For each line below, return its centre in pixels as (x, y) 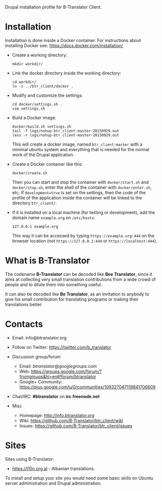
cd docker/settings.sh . (37, 104)
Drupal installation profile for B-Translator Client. (54, 7)
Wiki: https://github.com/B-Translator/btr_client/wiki (71, 421)
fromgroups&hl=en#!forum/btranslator (58, 377)
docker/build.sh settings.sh (42, 127)
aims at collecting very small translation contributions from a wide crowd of (81, 279)
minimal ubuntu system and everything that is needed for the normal (81, 149)
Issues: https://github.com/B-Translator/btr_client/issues (76, 425)
